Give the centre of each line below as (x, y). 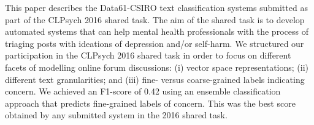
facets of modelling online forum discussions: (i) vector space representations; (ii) (157, 67)
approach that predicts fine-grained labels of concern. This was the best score (150, 103)
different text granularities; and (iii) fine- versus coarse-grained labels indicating (155, 79)
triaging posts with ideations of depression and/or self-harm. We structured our (155, 43)
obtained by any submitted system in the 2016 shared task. (116, 115)
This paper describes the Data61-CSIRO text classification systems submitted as (156, 7)
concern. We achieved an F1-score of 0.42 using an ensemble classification (143, 91)
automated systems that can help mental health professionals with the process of (157, 31)
